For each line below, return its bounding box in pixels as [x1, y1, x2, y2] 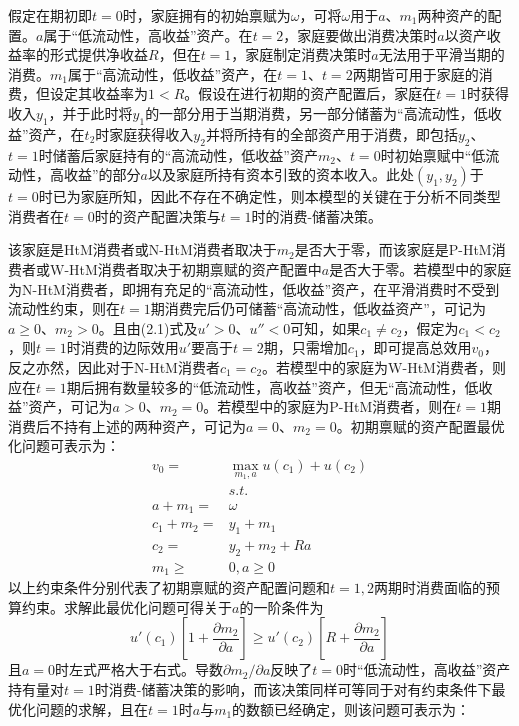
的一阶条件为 [239, 596, 324, 617]
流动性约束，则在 [8, 298, 120, 319]
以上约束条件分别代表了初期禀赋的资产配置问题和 [8, 577, 330, 598]
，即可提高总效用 [359, 337, 472, 358]
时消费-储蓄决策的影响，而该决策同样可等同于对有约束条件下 [94, 678, 492, 699]
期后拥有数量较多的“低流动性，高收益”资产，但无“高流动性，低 [66, 376, 479, 397]
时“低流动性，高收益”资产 [343, 659, 511, 680]
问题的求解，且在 [35, 698, 148, 719]
